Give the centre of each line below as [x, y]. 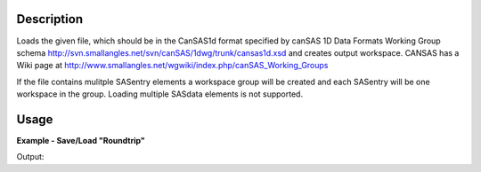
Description [50, 19]
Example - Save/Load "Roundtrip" [81, 140]
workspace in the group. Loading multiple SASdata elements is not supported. [159, 94]
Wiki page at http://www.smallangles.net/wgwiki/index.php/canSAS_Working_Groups [172, 66]
